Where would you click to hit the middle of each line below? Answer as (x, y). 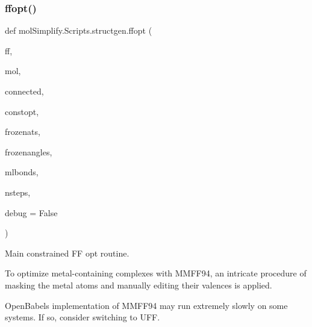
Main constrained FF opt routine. (67, 253)
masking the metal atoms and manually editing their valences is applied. (139, 285)
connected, (24, 91)
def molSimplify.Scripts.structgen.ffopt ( (79, 30)
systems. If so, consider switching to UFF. (83, 317)
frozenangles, (29, 151)
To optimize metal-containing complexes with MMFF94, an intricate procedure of (156, 273)
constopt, (22, 111)
